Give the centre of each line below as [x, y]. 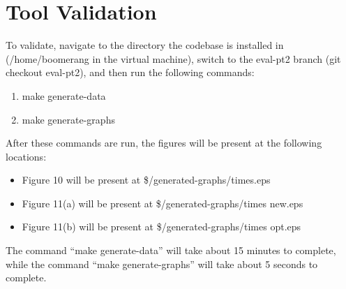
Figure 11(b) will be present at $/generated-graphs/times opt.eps [161, 227]
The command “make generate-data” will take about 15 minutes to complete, [171, 250]
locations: [26, 156]
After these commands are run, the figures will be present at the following [164, 143]
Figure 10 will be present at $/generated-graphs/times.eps [146, 180]
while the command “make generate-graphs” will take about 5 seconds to [162, 264]
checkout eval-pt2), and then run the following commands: [130, 72]
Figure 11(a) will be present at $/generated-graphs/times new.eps [163, 203]
